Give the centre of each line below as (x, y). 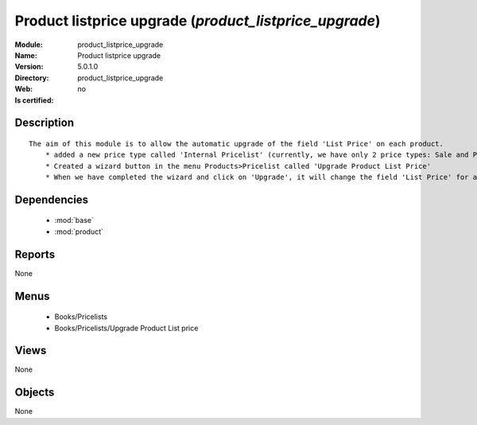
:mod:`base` (74, 220)
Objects (35, 393)
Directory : (32, 78)
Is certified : (34, 100)
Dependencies (52, 199)
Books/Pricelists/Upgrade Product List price (126, 328)
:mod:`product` (79, 232)
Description (45, 123)
